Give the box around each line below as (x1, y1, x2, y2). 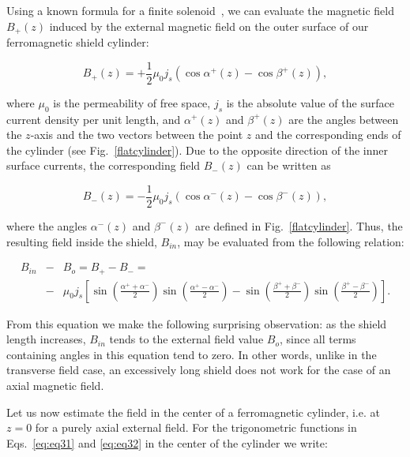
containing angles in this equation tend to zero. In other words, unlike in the (6, 346, 377, 362)
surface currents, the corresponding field (6, 157, 201, 174)
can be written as (246, 157, 331, 174)
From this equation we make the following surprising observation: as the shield (6, 315, 387, 332)
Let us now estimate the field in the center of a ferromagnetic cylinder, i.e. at (6, 403, 380, 420)
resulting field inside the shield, (6, 233, 157, 249)
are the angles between (288, 111, 399, 127)
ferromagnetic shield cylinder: (6, 34, 149, 51)
